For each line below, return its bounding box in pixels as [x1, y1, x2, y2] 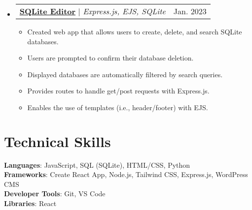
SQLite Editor [19, 5, 76, 17]
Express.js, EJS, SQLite [83, 5, 166, 17]
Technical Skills [4, 131, 111, 151]
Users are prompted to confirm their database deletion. [27, 53, 194, 63]
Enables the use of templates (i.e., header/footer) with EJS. [27, 102, 208, 112]
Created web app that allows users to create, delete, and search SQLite [27, 27, 242, 36]
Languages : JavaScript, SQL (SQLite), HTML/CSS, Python [4, 159, 190, 170]
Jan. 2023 [173, 5, 207, 17]
